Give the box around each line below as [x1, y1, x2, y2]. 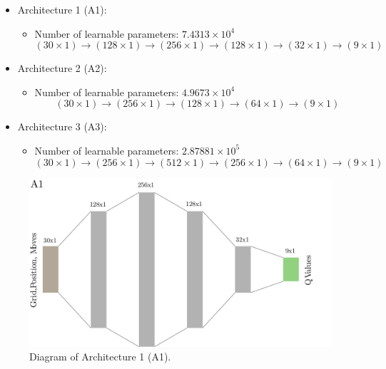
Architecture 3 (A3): [17, 119, 107, 134]
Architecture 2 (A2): [17, 61, 107, 76]
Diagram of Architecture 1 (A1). [29, 349, 171, 364]
